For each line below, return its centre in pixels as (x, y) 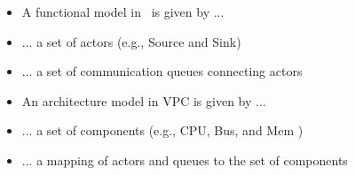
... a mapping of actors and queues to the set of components (185, 160)
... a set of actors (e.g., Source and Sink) (131, 41)
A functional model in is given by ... (123, 11)
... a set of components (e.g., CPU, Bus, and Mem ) (162, 130)
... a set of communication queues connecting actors (162, 71)
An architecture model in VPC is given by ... (144, 100)
